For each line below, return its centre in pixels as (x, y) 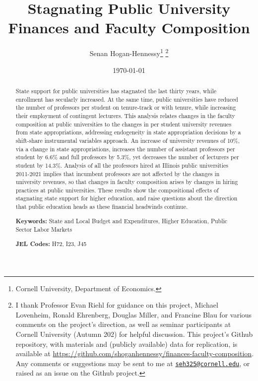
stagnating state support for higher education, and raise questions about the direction (127, 198)
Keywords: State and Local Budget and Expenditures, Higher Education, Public (122, 221)
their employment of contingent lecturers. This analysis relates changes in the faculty (125, 115)
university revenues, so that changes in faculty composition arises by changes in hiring (127, 182)
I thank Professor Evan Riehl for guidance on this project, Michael (117, 305)
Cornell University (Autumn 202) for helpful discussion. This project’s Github (134, 334)
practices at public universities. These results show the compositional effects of (117, 190)
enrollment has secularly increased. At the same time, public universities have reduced (127, 99)
